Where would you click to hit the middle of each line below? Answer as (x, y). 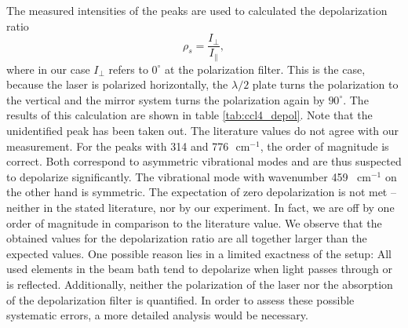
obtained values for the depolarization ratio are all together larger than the (187, 238)
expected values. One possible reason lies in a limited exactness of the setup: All (199, 253)
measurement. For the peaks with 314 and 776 (118, 146)
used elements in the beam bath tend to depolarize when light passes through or (200, 269)
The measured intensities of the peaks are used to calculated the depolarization (197, 10)
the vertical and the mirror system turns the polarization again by (166, 99)
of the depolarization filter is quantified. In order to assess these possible (180, 299)
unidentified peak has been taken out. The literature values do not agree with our (203, 131)
